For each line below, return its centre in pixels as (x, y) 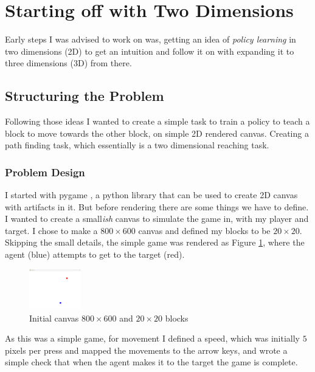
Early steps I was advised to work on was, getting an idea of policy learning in (151, 39)
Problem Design (45, 172)
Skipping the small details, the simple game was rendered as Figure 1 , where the (155, 242)
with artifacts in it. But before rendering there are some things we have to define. (157, 206)
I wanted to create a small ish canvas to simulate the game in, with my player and (157, 219)
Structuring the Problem (85, 96)
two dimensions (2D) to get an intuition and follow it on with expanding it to (150, 51)
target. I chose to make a (51, 230)
